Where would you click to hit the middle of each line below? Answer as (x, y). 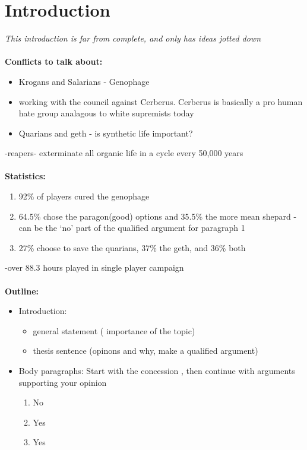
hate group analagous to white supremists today (106, 113)
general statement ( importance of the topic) (114, 330)
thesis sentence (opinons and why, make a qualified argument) (145, 351)
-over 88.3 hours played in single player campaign (94, 267)
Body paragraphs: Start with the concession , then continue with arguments (157, 370)
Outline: (22, 291)
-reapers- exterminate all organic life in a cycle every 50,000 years (124, 153)
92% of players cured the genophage (84, 196)
